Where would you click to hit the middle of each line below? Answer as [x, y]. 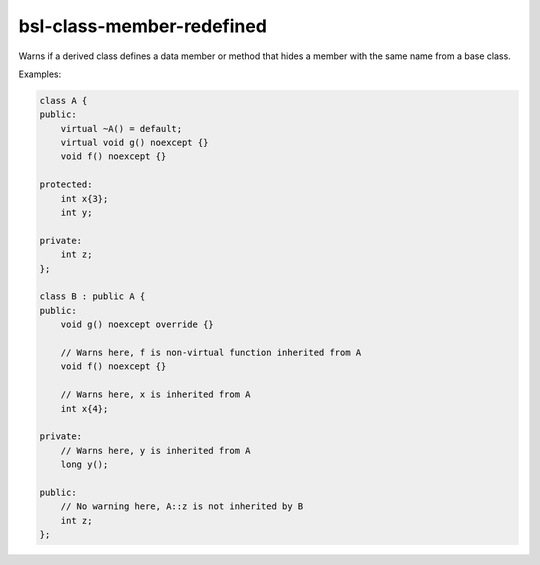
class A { [63, 100]
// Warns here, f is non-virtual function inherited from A [211, 352]
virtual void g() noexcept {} [134, 143]
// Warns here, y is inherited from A [155, 450]
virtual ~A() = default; [121, 128]
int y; [76, 213]
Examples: [40, 74]
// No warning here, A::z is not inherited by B [182, 506]
